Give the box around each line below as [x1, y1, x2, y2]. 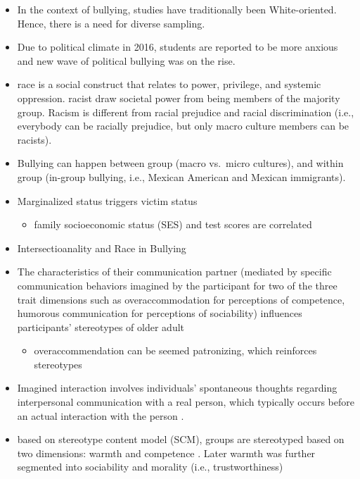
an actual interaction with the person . [17, 408, 184, 423]
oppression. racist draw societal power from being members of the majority [17, 90, 340, 105]
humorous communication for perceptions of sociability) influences [17, 306, 302, 321]
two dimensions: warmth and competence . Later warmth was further [17, 445, 316, 460]
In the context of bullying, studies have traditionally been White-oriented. [17, 2, 337, 16]
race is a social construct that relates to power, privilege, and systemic [17, 77, 321, 92]
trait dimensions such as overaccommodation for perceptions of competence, [17, 292, 345, 306]
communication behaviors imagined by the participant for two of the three [17, 278, 337, 292]
